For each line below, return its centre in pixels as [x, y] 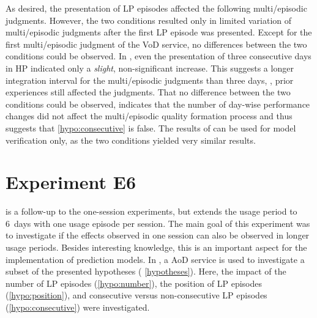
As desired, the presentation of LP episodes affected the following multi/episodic [156, 8]
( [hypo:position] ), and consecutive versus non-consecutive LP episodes [136, 295]
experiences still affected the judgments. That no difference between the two [148, 92]
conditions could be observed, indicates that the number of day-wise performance [158, 104]
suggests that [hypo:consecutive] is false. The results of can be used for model [151, 128]
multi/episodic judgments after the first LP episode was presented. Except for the [159, 32]
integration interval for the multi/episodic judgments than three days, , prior [150, 80]
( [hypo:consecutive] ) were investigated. [78, 307]
